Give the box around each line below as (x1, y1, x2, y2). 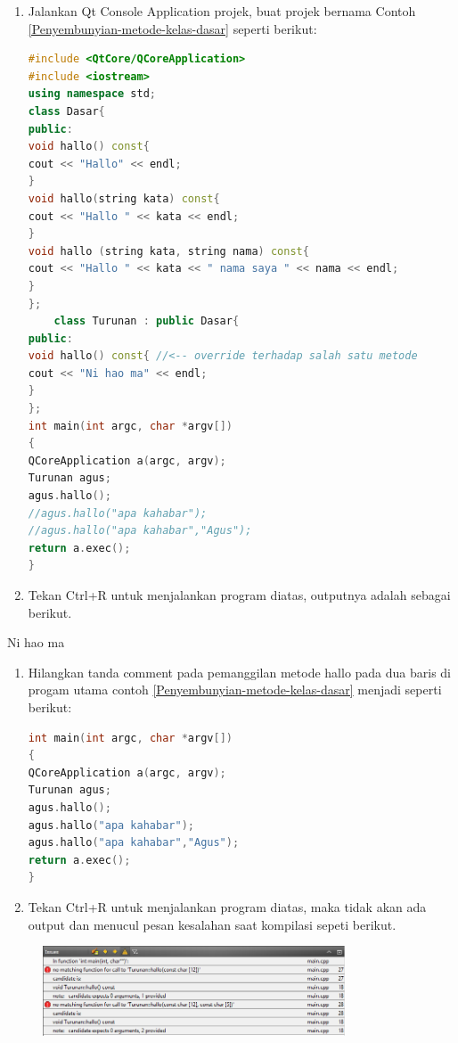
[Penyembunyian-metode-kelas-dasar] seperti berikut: (28, 19, 317, 37)
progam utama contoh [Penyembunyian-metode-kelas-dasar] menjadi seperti (28, 680, 442, 699)
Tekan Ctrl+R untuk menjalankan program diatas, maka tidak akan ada (28, 897, 427, 916)
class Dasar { (28, 104, 105, 118)
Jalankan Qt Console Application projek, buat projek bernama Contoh (28, 2, 416, 20)
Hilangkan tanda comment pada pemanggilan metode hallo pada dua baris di (28, 662, 452, 681)
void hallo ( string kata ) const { (28, 192, 220, 205)
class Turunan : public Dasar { (53, 315, 240, 328)
